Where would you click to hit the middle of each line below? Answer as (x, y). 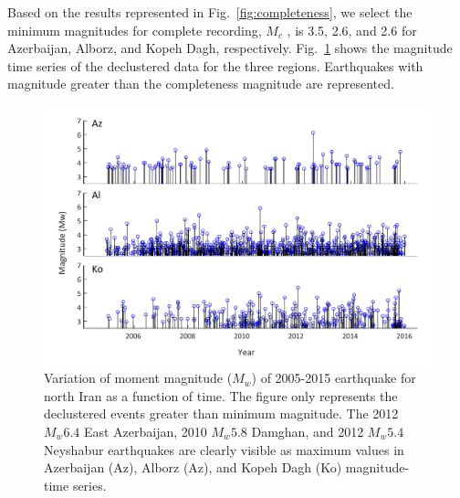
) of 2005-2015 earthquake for (334, 378)
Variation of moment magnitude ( (138, 378)
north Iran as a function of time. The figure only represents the (221, 395)
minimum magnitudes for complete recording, (135, 30)
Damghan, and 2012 (308, 431)
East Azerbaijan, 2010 (145, 431)
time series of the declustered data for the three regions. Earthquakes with (215, 65)
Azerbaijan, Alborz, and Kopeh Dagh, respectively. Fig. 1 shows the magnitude (230, 48)
